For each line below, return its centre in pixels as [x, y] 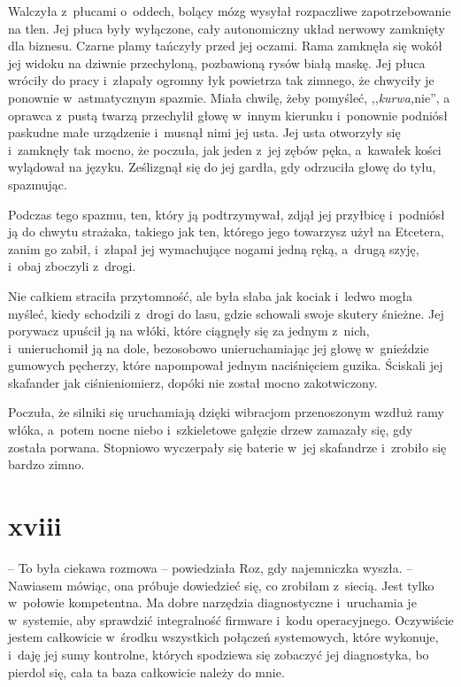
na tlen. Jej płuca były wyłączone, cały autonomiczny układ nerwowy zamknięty [227, 28]
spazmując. [38, 184]
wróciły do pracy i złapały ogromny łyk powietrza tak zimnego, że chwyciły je [221, 80]
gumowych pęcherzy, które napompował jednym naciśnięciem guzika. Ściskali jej [226, 365]
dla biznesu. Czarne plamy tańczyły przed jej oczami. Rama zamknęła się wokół [225, 46]
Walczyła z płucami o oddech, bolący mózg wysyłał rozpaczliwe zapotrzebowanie [230, 11]
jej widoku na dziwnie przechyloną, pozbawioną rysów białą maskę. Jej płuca [217, 62]
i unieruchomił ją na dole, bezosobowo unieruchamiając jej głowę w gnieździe [219, 347]
